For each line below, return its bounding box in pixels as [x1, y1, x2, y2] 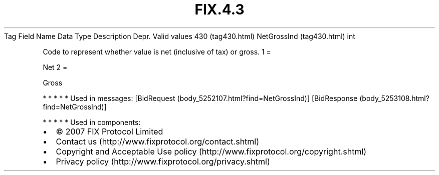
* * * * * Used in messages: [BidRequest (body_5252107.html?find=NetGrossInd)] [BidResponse [43, 93, 358, 102]
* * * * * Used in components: [43, 117, 141, 126]
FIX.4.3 [194, 1, 245, 18]
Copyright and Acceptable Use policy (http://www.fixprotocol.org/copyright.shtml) [56, 146, 367, 156]
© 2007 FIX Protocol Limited [56, 126, 163, 136]
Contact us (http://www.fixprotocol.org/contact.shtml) [56, 136, 260, 146]
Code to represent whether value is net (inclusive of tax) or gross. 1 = [43, 47, 271, 56]
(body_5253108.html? [359, 93, 429, 102]
